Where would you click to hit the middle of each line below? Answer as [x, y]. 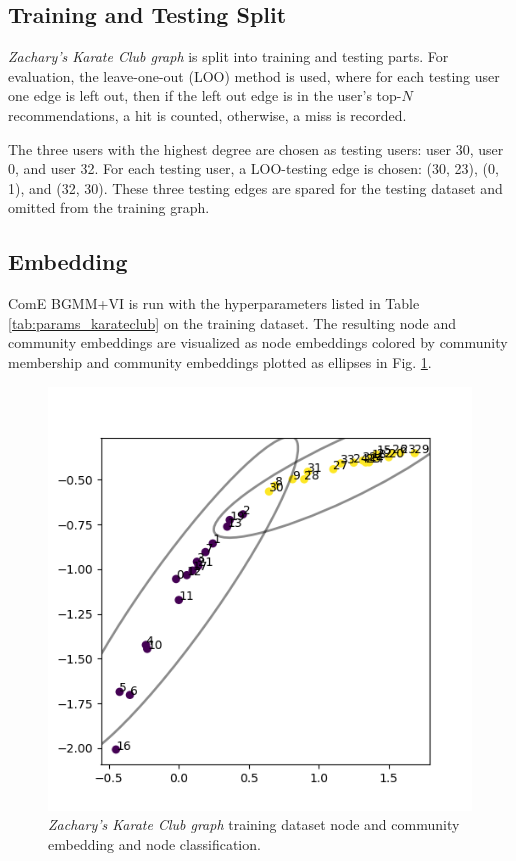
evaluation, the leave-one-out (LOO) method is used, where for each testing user [254, 75]
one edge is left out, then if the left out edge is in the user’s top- [205, 95]
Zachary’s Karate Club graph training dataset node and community [254, 824]
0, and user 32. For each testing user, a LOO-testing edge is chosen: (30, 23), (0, [253, 168]
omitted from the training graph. [109, 207]
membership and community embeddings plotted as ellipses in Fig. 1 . [220, 361]
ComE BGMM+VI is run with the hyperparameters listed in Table [214, 303]
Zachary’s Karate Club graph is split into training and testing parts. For [228, 56]
